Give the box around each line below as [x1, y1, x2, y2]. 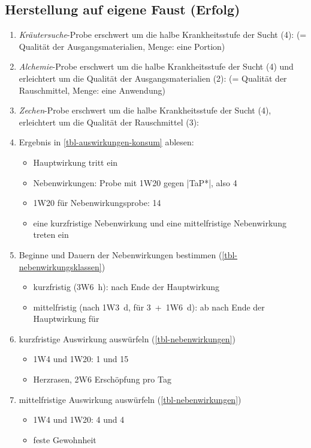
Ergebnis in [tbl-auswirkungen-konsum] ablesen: [19, 136, 194, 148]
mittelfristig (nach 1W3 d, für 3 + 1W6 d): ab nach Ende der [33, 300, 265, 313]
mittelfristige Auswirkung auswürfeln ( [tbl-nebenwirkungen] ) [19, 393, 241, 405]
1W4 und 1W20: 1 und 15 [33, 353, 129, 365]
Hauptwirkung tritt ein [33, 156, 118, 168]
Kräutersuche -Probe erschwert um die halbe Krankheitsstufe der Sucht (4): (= [19, 28, 307, 41]
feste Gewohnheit [33, 433, 96, 446]
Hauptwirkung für [33, 312, 99, 325]
